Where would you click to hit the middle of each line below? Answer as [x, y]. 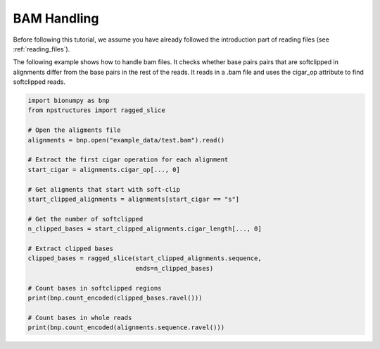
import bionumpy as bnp [69, 101]
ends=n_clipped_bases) [175, 268]
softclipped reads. [39, 82]
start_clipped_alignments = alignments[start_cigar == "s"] [134, 199]
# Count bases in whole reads [80, 318]
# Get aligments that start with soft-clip [104, 189]
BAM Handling [56, 18]
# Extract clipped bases [71, 248]
